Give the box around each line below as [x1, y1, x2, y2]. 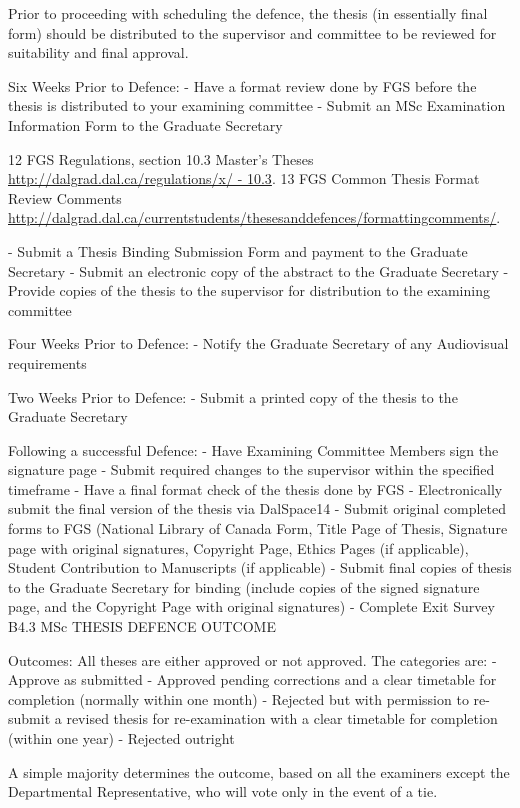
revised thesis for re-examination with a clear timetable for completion [66, 708, 498, 729]
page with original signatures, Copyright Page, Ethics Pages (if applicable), [8, 537, 469, 558]
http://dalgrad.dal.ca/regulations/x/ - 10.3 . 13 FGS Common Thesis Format [8, 168, 480, 189]
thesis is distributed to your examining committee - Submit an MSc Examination [8, 95, 506, 116]
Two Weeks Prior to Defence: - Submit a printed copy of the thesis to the [8, 386, 458, 407]
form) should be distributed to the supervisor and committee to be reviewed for [8, 22, 497, 43]
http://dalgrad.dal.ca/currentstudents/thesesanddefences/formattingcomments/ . [8, 207, 501, 228]
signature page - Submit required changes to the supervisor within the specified [8, 459, 495, 480]
